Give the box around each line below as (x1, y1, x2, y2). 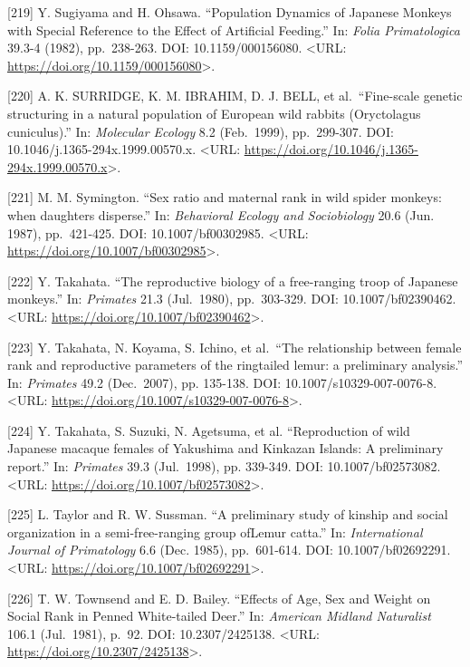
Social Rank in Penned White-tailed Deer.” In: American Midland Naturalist (7, 606, 431, 625)
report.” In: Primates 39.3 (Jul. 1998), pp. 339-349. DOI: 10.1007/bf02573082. (7, 457, 441, 476)
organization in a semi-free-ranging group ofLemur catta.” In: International (7, 522, 423, 541)
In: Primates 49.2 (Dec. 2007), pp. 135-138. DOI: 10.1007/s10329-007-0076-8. (7, 372, 437, 391)
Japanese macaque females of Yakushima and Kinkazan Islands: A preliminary (7, 439, 444, 458)
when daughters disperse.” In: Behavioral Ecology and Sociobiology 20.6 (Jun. (7, 205, 435, 224)
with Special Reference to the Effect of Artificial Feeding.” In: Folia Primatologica (7, 20, 460, 39)
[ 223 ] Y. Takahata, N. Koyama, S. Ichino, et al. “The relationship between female (7, 337, 462, 356)
